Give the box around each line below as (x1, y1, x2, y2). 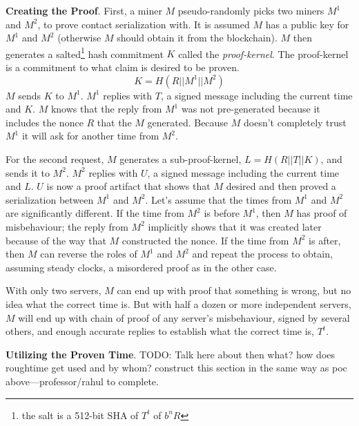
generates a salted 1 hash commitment (6, 44, 164, 61)
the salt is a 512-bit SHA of (21, 407, 139, 422)
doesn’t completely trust (244, 115, 347, 129)
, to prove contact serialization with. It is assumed (37, 17, 250, 31)
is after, (309, 233, 341, 247)
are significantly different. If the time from (6, 206, 184, 220)
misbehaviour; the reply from (6, 219, 128, 233)
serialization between (6, 192, 94, 206)
